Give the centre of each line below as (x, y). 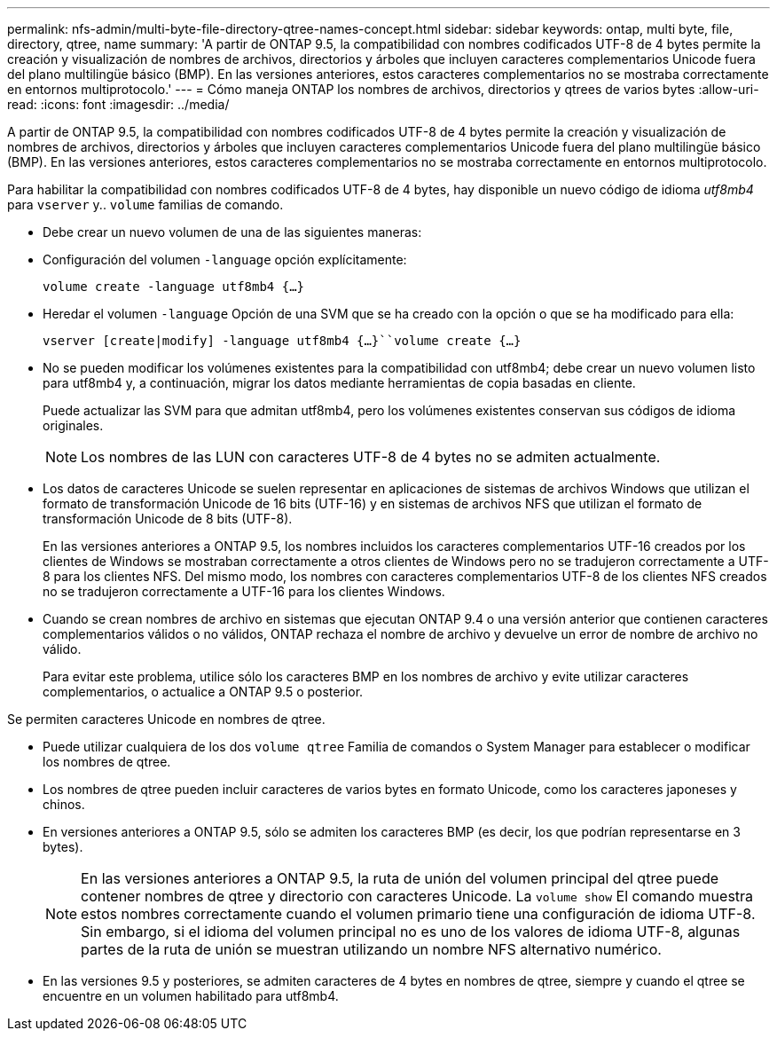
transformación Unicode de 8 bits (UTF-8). (168, 519)
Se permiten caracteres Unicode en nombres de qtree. (166, 719)
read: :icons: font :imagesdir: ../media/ (118, 104)
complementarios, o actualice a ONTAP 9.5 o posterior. (203, 692)
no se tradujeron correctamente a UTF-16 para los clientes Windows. (244, 591)
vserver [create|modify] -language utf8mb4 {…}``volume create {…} (282, 341)
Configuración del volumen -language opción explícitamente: (225, 259)
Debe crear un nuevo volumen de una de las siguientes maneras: (232, 232)
